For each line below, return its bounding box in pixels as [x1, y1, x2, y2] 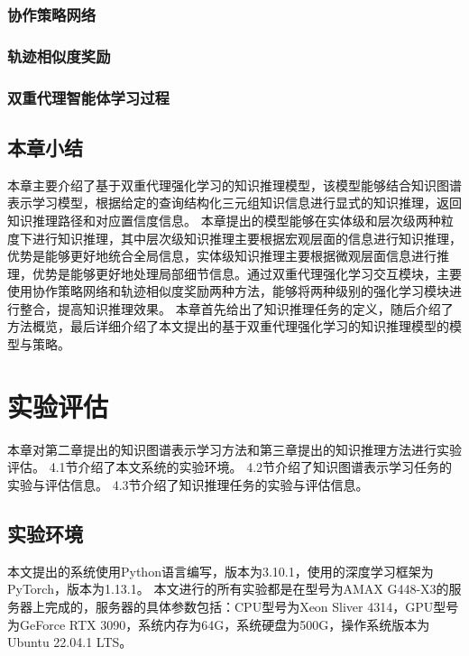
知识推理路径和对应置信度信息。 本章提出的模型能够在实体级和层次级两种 [7, 210, 441, 229]
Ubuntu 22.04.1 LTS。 [7, 633, 133, 651]
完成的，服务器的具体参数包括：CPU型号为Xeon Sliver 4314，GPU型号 [44, 596, 459, 615]
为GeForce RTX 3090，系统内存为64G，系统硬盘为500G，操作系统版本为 [7, 614, 430, 633]
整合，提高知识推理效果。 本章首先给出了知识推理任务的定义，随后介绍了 [19, 299, 454, 318]
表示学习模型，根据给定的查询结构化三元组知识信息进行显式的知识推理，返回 [7, 193, 462, 212]
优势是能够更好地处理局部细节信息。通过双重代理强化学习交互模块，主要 [32, 263, 462, 282]
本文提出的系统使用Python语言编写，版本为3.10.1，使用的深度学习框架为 [7, 561, 434, 580]
